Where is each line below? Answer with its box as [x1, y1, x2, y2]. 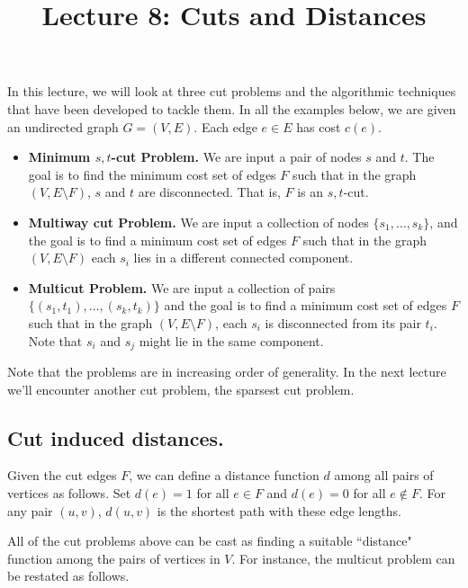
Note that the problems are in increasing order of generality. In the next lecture [7, 361, 446, 380]
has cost [296, 117, 341, 136]
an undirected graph [7, 117, 119, 136]
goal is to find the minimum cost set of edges [28, 165, 276, 183]
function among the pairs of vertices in [7, 548, 220, 567]
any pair [7, 501, 53, 520]
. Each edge [193, 117, 257, 136]
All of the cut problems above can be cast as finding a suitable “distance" [7, 531, 412, 550]
